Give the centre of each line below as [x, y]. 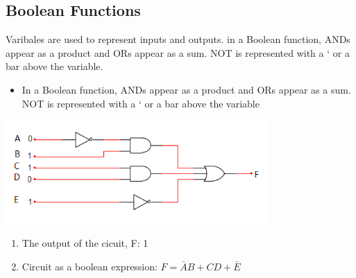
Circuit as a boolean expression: [90, 266]
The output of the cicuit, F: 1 [85, 242]
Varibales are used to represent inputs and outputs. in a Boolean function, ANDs [178, 39]
